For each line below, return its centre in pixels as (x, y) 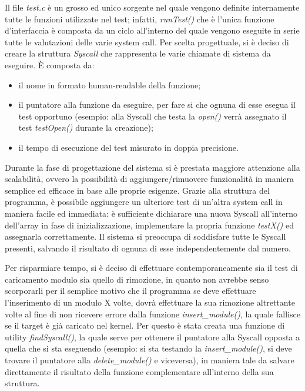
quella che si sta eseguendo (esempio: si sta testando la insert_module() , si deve (148, 348)
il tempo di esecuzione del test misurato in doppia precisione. (128, 147)
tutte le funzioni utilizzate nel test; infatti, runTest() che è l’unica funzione (140, 19)
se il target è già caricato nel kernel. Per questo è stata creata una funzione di (145, 325)
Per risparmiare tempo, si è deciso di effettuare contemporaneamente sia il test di (151, 268)
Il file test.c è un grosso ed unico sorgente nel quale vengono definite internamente (152, 7)
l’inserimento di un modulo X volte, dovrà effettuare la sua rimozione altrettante (150, 302)
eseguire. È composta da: (50, 64)
